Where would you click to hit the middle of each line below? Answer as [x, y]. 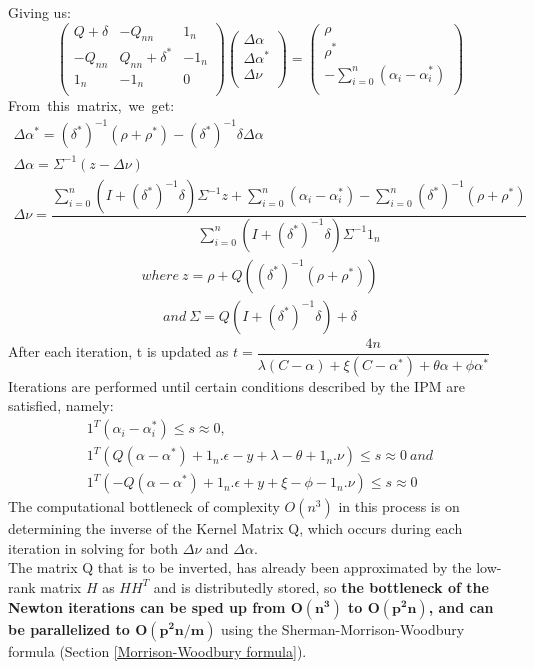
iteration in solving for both [93, 547]
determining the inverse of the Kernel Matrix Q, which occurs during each [235, 528]
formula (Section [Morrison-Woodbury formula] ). [157, 650]
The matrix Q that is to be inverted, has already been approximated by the [240, 567]
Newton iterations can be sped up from [147, 606]
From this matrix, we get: [91, 105]
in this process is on [399, 506]
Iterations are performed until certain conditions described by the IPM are [236, 385]
